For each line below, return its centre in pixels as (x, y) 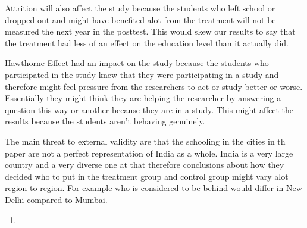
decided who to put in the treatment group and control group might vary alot (147, 176)
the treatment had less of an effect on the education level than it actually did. (147, 43)
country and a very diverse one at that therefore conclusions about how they (145, 165)
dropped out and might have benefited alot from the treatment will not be (140, 19)
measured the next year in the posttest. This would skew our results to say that (150, 31)
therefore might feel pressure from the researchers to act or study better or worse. (154, 86)
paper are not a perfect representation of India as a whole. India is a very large (149, 153)
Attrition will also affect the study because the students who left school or (140, 8)
